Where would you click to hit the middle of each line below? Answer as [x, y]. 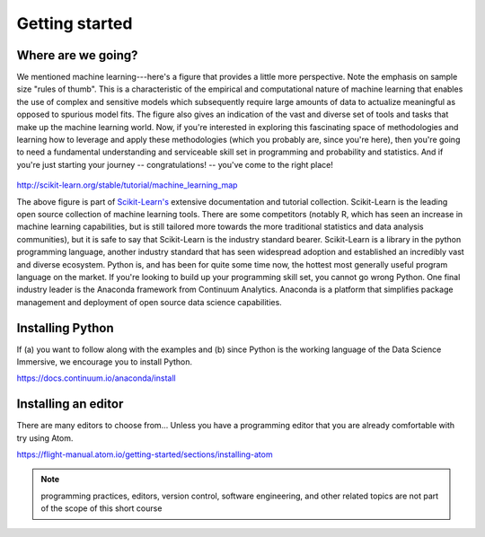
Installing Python [65, 328]
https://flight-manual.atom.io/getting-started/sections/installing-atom [145, 454]
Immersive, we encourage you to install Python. [105, 362]
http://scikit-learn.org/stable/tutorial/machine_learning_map [127, 185]
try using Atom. [45, 438]
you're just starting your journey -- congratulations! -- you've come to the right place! [175, 164]
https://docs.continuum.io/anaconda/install [96, 378]
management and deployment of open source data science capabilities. [149, 302]
